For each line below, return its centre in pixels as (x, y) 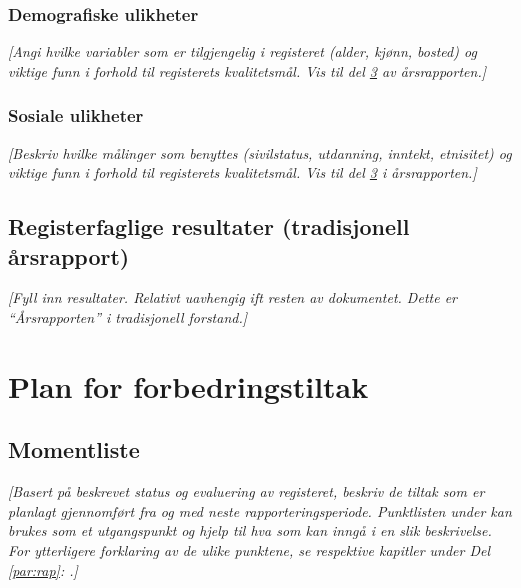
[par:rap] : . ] (43, 569)
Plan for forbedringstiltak (188, 385)
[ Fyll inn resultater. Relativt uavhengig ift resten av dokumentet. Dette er (232, 297)
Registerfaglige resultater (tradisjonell (209, 226)
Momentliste (74, 449)
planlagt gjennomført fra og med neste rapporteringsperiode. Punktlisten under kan (260, 510)
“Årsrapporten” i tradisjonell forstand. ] (128, 317)
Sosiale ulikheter (76, 115)
